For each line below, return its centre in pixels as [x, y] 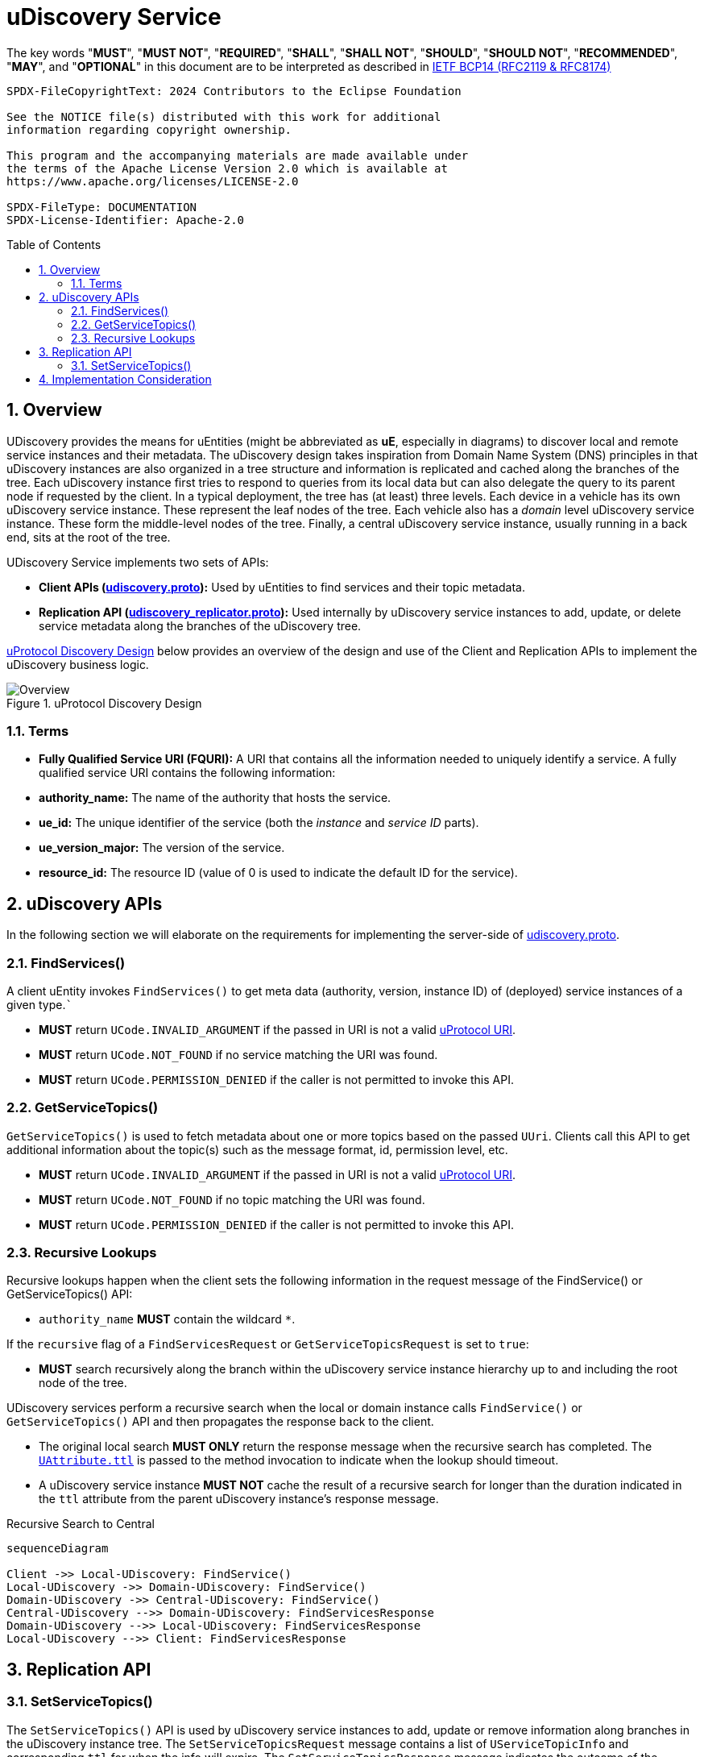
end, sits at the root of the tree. [89, 537]
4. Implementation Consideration [125, 379]
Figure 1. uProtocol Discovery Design [104, 703]
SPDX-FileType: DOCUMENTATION [102, 207]
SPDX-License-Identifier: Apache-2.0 [126, 220]
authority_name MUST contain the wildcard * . [167, 1319]
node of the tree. [83, 1383]
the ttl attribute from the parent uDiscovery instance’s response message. [239, 1499]
